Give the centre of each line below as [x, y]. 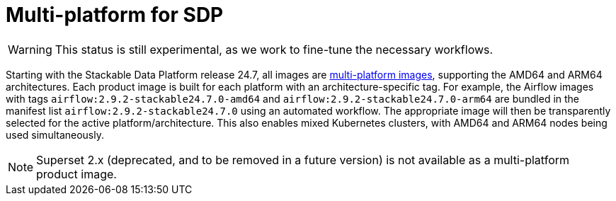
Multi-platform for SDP [115, 15]
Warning [30, 49]
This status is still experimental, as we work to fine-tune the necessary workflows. [274, 49]
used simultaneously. [55, 134]
